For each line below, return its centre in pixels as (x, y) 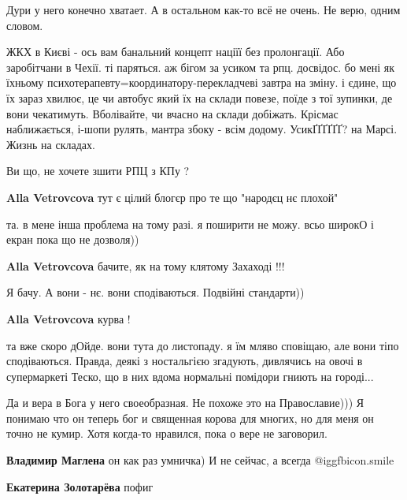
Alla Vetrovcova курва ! (68, 318)
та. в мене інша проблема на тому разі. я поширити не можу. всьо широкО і (190, 224)
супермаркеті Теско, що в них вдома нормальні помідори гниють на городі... (190, 376)
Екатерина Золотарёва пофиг (80, 486)
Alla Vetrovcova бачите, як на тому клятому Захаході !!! (146, 265)
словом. (25, 25)
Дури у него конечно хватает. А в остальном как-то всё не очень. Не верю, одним (203, 9)
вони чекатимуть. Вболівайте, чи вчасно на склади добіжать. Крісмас (172, 113)
